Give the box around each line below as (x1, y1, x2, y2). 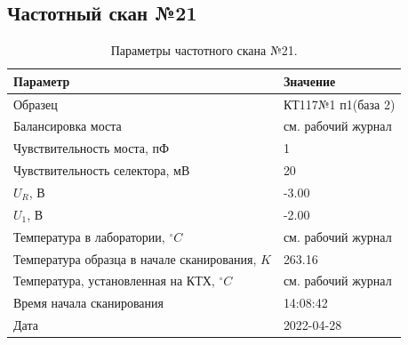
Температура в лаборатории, (13, 227, 165, 245)
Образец (13, 94, 58, 113)
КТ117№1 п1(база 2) (283, 94, 396, 113)
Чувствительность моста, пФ (13, 139, 170, 157)
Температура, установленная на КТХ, (13, 271, 215, 290)
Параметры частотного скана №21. (110, 41, 298, 60)
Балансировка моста (13, 116, 122, 135)
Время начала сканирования (13, 293, 164, 312)
